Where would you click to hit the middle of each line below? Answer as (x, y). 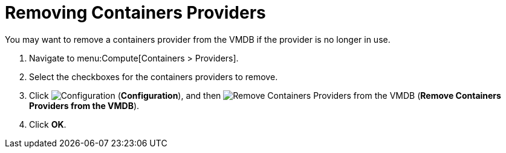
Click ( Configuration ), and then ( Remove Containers (265, 95)
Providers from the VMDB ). (84, 105)
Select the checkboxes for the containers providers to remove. (154, 76)
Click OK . (48, 124)
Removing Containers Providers (135, 13)
